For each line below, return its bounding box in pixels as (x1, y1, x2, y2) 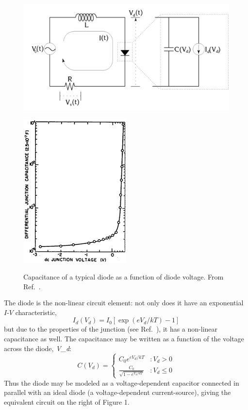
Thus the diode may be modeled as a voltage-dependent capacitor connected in (4, 377, 239, 388)
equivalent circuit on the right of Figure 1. (4, 396, 130, 407)
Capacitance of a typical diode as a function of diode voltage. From (23, 272, 224, 282)
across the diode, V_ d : (4, 343, 72, 353)
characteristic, (15, 307, 57, 317)
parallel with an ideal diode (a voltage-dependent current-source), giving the (4, 387, 231, 397)
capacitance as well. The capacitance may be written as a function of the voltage (4, 334, 244, 344)
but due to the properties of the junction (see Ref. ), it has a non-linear (4, 324, 218, 334)
